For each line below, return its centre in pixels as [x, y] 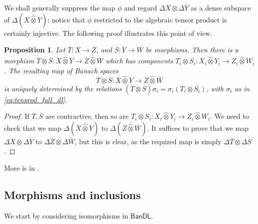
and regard [140, 7]
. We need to [229, 116]
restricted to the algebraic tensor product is [160, 19]
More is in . [22, 168]
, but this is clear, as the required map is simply [148, 141]
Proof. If [17, 116]
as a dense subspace [221, 7]
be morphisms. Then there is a [192, 50]
